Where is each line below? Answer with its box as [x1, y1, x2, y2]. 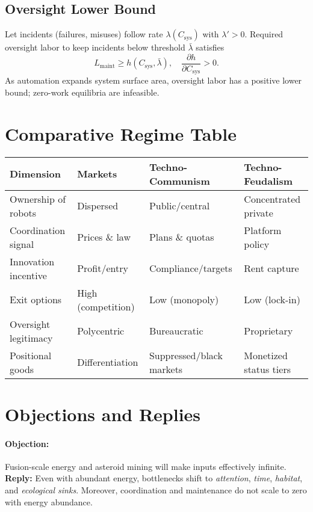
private [244, 205, 273, 220]
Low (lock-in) [244, 292, 300, 307]
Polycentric [77, 324, 125, 338]
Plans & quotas [149, 230, 214, 244]
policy [244, 236, 270, 251]
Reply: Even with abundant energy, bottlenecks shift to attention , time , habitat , [5, 472, 303, 484]
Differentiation [77, 355, 138, 369]
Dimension [10, 167, 61, 181]
